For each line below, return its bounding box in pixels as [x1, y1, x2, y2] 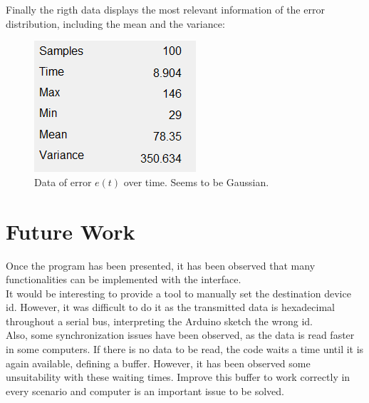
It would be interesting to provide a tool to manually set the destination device [6, 285, 351, 300]
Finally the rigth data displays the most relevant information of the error [6, 2, 325, 16]
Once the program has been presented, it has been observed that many [6, 257, 316, 272]
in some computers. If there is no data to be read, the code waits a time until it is [6, 342, 364, 357]
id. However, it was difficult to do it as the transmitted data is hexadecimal [6, 300, 335, 315]
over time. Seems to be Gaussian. [123, 174, 269, 189]
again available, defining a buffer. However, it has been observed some [6, 355, 311, 370]
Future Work [6, 216, 135, 245]
